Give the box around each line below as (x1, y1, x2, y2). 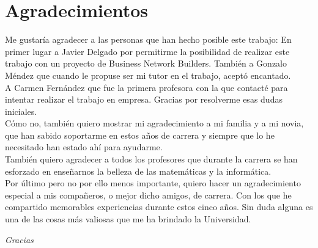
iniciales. (5, 104, 37, 117)
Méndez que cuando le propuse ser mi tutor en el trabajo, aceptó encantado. (5, 68, 291, 81)
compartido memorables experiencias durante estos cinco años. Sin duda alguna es (5, 200, 313, 213)
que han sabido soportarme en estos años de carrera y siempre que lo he (5, 128, 275, 141)
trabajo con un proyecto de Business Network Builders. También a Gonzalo (5, 57, 287, 70)
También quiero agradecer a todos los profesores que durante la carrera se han (5, 153, 298, 166)
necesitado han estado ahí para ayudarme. (5, 140, 163, 153)
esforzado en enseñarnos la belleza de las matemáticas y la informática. (5, 164, 272, 177)
